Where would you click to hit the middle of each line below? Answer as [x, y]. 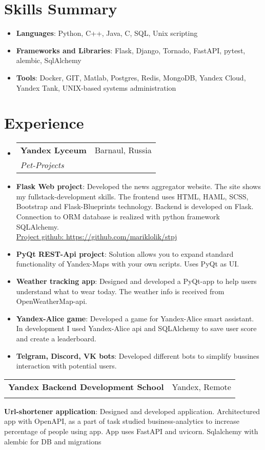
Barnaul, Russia [123, 150]
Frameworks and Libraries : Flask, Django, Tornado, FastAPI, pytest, [131, 50]
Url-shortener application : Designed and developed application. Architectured [132, 411]
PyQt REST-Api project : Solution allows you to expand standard [125, 253]
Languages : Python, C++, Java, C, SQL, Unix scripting [107, 33]
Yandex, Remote [201, 386]
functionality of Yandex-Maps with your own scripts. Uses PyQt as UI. [128, 264]
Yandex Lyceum [53, 150]
